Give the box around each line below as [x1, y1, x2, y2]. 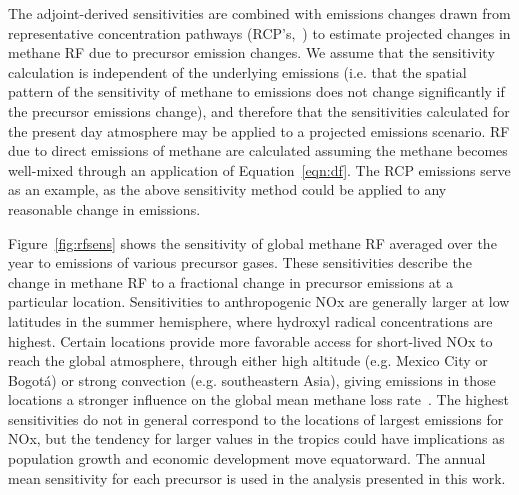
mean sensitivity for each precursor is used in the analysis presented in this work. [8, 467, 506, 488]
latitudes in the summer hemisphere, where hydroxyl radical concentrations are [8, 310, 493, 331]
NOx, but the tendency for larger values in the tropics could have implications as [8, 428, 505, 449]
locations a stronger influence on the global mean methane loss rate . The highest [8, 389, 509, 410]
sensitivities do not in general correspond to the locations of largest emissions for [8, 408, 504, 429]
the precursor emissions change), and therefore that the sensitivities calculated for [8, 100, 510, 121]
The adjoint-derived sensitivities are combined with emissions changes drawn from [8, 3, 511, 23]
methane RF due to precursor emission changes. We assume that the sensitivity [8, 42, 495, 63]
